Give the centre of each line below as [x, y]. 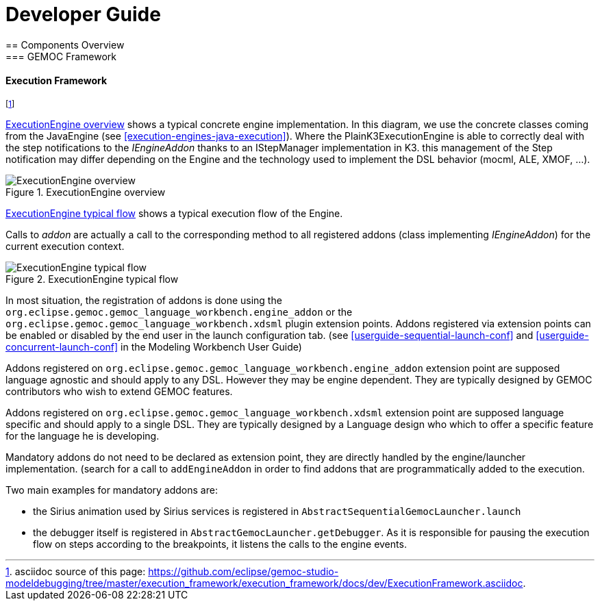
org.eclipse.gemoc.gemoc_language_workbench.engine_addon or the [179, 312]
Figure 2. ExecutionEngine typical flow [92, 279]
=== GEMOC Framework [61, 56]
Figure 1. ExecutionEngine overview [86, 192]
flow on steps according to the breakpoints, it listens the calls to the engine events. [220, 544]
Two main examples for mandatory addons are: [112, 490]
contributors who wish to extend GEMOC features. [119, 391]
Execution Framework [57, 81]
